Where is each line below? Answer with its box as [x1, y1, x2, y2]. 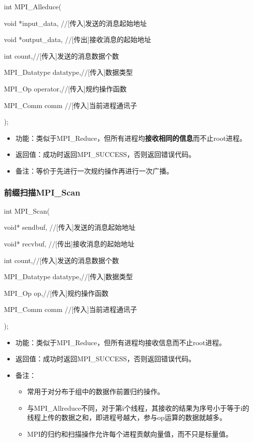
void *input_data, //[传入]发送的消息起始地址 [4, 18, 147, 28]
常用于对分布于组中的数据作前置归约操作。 [27, 386, 164, 397]
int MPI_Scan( [4, 205, 50, 216]
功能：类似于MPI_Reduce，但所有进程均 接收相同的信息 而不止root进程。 [15, 133, 247, 143]
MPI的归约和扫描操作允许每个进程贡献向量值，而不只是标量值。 [27, 429, 233, 439]
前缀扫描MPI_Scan [4, 186, 80, 199]
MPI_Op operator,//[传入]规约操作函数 [4, 83, 127, 93]
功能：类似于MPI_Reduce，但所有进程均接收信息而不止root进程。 [15, 337, 226, 347]
